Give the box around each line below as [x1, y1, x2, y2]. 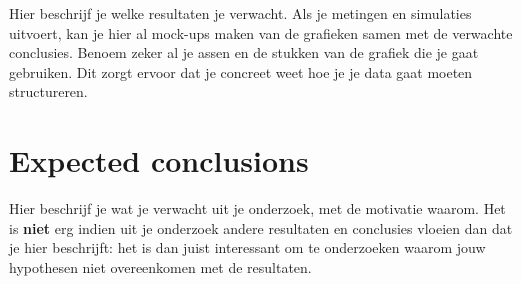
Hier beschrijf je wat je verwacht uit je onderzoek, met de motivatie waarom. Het [9, 198, 506, 219]
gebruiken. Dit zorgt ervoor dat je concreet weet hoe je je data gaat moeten [9, 61, 473, 82]
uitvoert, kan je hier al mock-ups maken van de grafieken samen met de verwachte [9, 22, 513, 43]
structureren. [9, 81, 88, 102]
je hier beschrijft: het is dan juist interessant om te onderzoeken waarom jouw [9, 237, 486, 258]
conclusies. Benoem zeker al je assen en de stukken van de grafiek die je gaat [9, 42, 479, 63]
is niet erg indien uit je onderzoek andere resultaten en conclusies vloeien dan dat [9, 217, 513, 238]
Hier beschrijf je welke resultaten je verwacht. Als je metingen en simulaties [9, 3, 472, 23]
